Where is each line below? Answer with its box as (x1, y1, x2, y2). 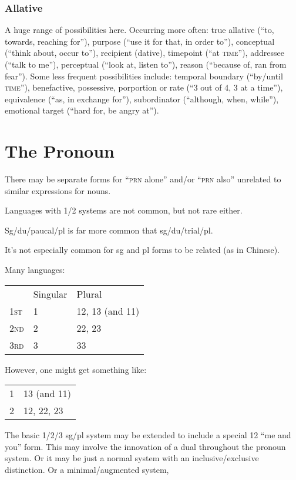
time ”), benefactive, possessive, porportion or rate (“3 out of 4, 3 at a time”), (5, 81, 283, 94)
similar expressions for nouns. (5, 184, 111, 196)
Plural (76, 286, 102, 301)
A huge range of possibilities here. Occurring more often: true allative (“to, (5, 24, 274, 36)
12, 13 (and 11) (76, 304, 140, 318)
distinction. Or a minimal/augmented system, (5, 464, 169, 476)
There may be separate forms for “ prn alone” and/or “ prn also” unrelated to (5, 173, 281, 185)
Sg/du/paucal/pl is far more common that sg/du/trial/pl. (5, 224, 213, 236)
